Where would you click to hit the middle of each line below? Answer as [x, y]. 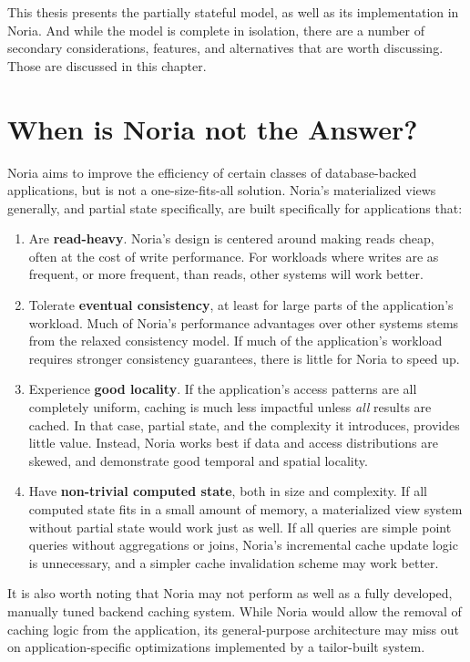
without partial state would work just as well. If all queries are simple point [240, 527]
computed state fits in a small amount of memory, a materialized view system [245, 509]
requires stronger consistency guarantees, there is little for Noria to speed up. [244, 358]
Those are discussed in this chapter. [107, 65]
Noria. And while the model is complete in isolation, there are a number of [216, 30]
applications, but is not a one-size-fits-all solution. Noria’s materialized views [222, 190]
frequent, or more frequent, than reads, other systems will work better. [226, 274]
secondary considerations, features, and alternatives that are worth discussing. [225, 48]
